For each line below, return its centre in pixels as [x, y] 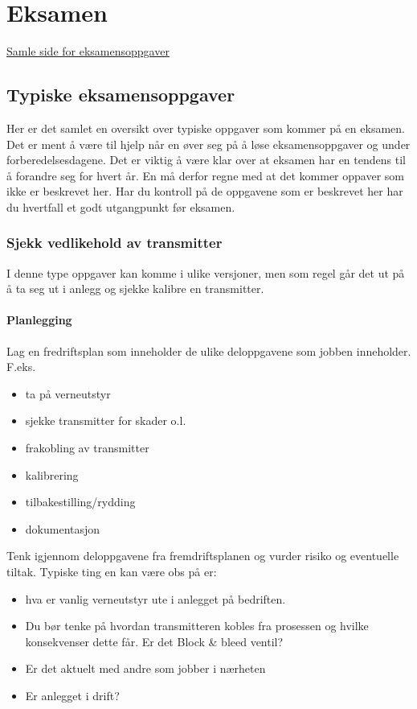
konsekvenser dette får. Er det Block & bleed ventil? [154, 641]
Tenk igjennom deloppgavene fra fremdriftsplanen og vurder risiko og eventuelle [203, 556]
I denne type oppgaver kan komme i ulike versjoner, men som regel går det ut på [206, 272]
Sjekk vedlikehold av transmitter [114, 243]
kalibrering [52, 474]
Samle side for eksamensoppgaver [88, 51]
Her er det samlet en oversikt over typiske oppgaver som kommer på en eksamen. [206, 128]
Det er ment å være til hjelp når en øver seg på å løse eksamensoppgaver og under [208, 144]
